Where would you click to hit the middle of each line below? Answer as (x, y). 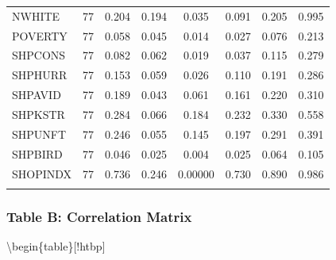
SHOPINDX (42, 173)
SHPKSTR (39, 114)
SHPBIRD (37, 153)
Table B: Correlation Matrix (99, 216)
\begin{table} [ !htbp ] (56, 246)
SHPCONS (39, 55)
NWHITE (36, 15)
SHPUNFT (39, 134)
